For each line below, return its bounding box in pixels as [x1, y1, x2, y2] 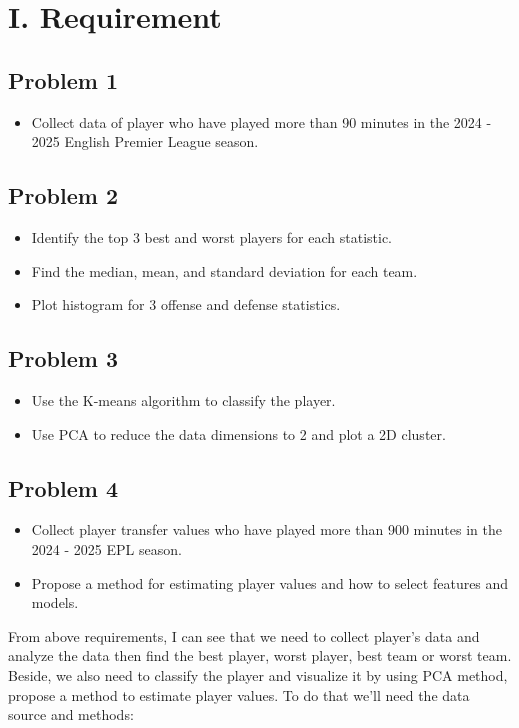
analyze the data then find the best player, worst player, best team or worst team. [8, 645, 512, 666]
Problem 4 [8, 472, 118, 503]
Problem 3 [8, 343, 118, 374]
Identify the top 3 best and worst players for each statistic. [31, 226, 393, 247]
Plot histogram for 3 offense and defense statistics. [31, 294, 341, 315]
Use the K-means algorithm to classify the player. [31, 389, 336, 410]
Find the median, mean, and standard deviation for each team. [31, 260, 418, 281]
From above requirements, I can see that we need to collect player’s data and [8, 625, 480, 646]
